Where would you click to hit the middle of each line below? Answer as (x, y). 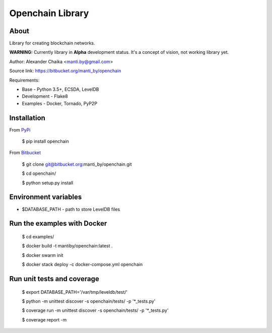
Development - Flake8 (45, 96)
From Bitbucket (25, 153)
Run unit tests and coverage (54, 279)
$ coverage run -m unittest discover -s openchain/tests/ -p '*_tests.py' (95, 310)
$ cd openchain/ (39, 173)
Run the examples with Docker (58, 223)
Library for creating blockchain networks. (52, 43)
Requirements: (24, 80)
